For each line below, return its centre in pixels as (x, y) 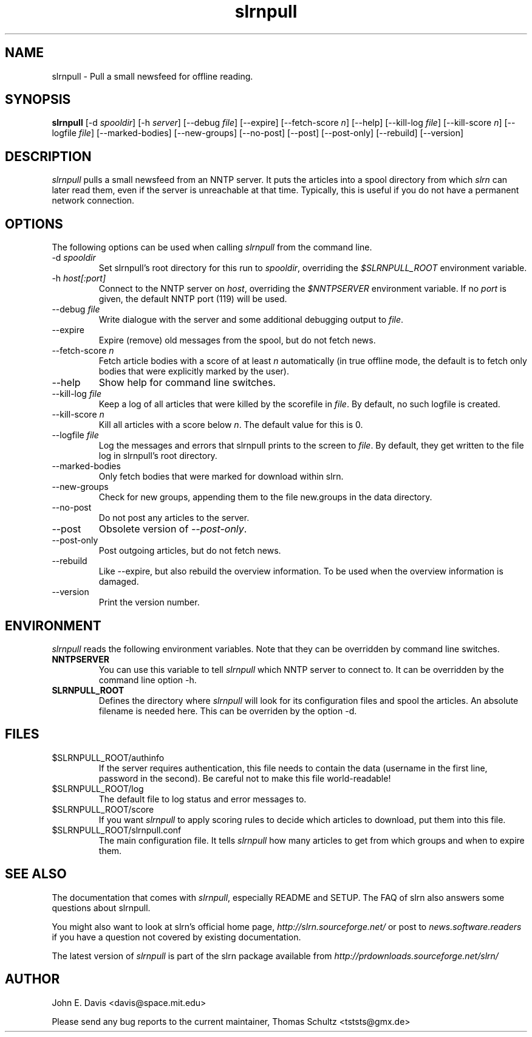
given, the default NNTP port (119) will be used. (193, 299)
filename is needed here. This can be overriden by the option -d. (228, 711)
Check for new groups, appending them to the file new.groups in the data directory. (265, 497)
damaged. (119, 582)
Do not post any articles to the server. (174, 518)
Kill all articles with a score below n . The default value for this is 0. (231, 425)
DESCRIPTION (48, 156)
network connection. (93, 201)
